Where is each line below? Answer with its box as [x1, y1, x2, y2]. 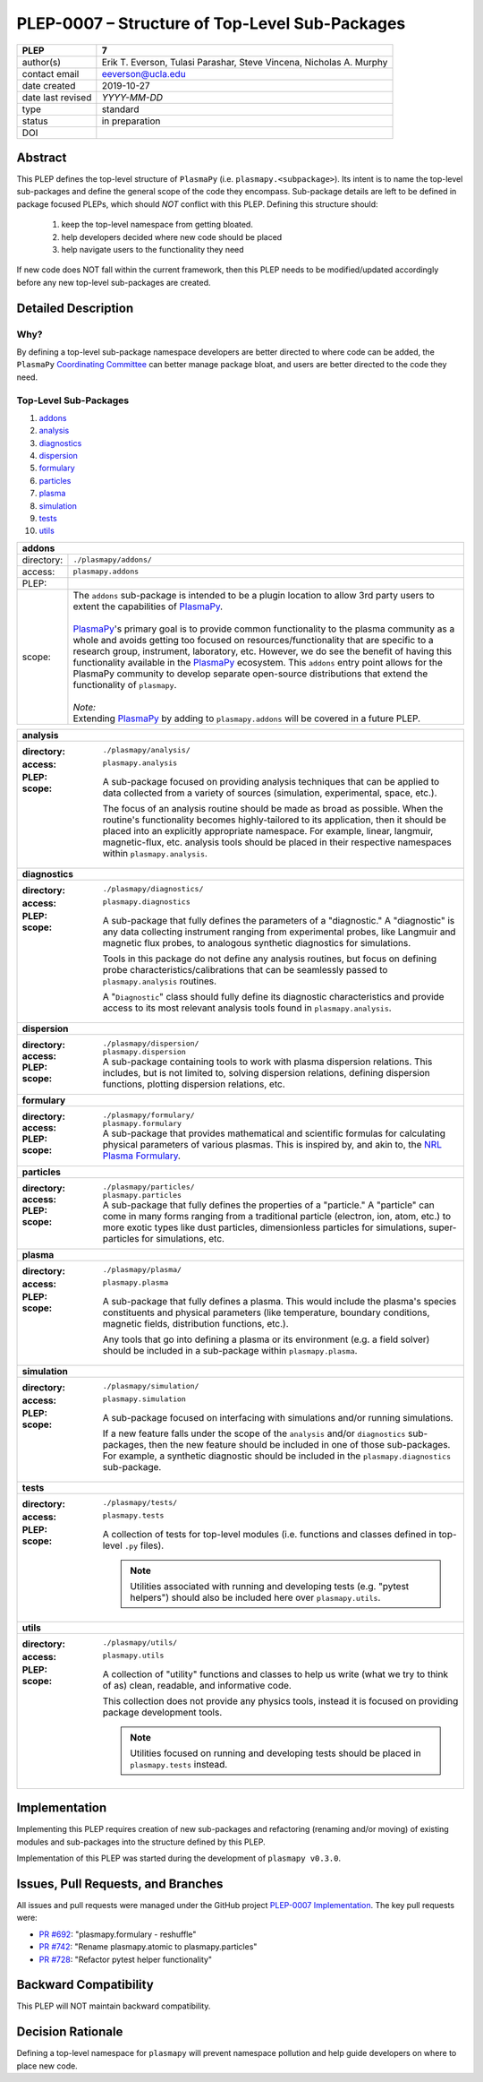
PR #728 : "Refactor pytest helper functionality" [38, 1954, 213, 1965]
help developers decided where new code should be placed [61, 231, 283, 242]
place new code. [16, 2060, 78, 2071]
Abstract [16, 150, 67, 165]
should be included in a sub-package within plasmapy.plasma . [102, 1344, 358, 1356]
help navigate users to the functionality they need [61, 245, 245, 255]
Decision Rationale [16, 2025, 123, 2040]
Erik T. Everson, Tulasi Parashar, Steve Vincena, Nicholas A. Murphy [101, 56, 388, 68]
